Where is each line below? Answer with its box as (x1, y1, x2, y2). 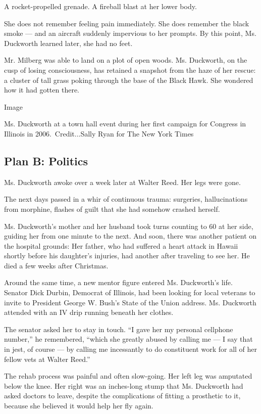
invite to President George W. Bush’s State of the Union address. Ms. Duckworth (4, 297, 256, 307)
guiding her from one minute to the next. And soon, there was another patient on (4, 231, 257, 241)
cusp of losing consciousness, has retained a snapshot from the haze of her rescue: (4, 64, 256, 75)
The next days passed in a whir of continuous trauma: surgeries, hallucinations (4, 194, 248, 204)
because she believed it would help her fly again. (4, 400, 153, 411)
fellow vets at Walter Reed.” (4, 353, 90, 364)
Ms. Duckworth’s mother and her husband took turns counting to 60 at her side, (4, 220, 253, 231)
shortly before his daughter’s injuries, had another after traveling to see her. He (4, 250, 250, 261)
